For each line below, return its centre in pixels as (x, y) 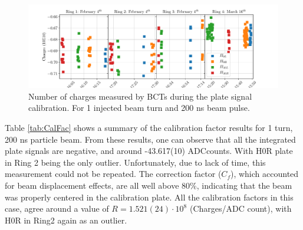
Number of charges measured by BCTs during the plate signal (140, 96)
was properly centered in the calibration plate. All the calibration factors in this (149, 197)
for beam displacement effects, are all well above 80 (98, 185)
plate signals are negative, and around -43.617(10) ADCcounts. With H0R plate (149, 151)
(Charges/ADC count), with (241, 208)
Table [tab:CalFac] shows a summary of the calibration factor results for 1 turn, (149, 127)
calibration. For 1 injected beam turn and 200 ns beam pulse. (139, 108)
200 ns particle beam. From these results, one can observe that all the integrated (150, 139)
